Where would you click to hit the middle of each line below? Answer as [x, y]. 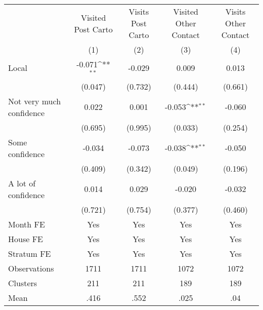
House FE [26, 239]
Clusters [23, 283]
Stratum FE [30, 253]
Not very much [35, 101]
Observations [31, 268]
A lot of [22, 183]
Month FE [27, 224]
